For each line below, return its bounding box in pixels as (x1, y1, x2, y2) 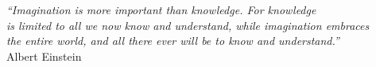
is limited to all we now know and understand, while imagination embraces (6, 17, 370, 33)
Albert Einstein (6, 47, 82, 64)
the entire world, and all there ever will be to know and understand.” (6, 32, 339, 49)
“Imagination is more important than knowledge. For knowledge (6, 2, 316, 17)
